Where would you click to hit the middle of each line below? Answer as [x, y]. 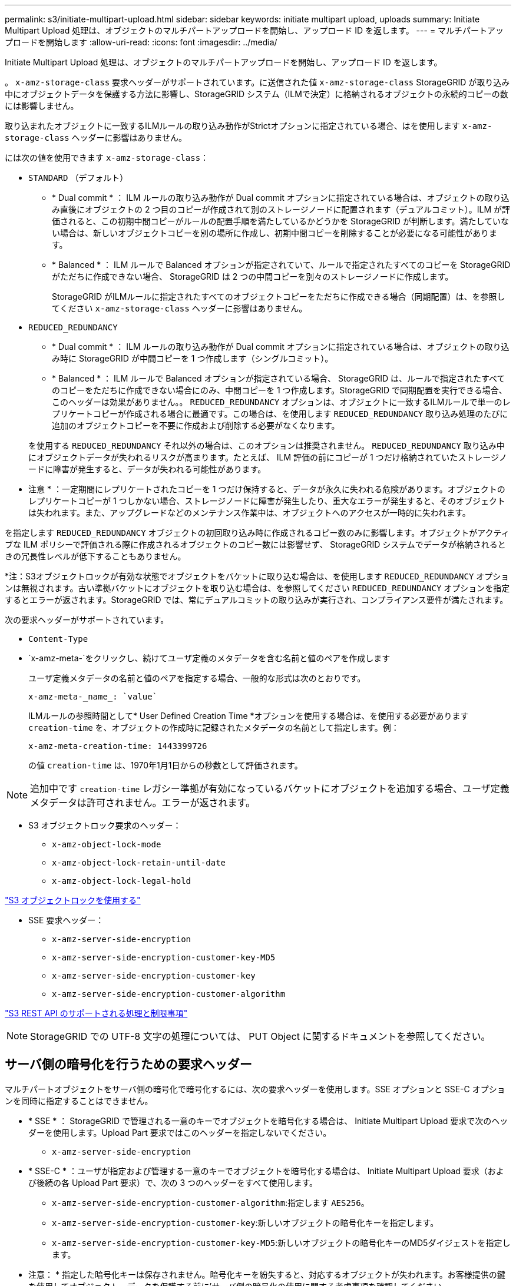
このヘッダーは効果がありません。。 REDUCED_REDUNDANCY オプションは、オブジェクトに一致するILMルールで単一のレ [281, 402]
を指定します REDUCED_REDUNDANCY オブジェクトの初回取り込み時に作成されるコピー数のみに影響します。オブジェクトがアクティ [257, 533]
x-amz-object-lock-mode [107, 844]
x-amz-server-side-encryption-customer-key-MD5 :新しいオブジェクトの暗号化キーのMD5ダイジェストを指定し [281, 1242]
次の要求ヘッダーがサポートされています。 [87, 620]
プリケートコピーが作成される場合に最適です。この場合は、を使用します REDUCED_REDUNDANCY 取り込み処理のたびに [280, 414]
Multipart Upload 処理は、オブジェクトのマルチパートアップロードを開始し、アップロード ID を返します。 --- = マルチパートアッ [254, 30]
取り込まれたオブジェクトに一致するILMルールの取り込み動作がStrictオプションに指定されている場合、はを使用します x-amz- [249, 126]
